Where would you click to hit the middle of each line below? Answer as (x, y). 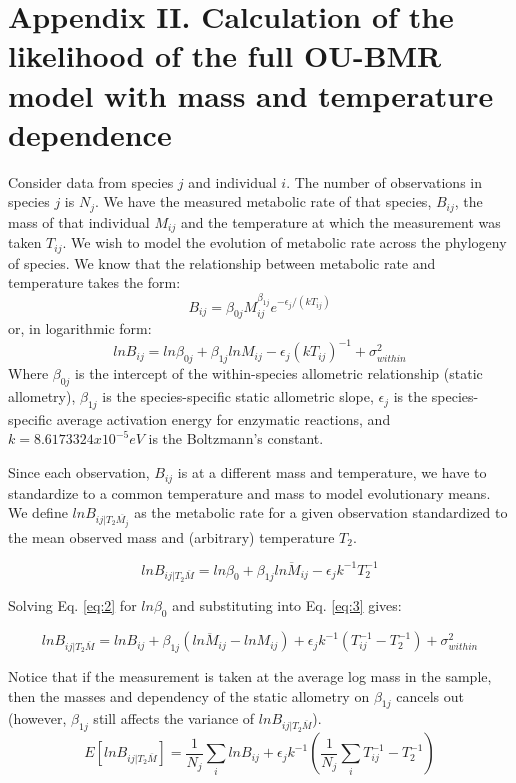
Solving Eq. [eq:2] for (72, 605)
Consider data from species (91, 181)
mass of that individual (79, 221)
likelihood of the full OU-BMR (225, 55)
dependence (90, 133)
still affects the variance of (174, 718)
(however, (37, 718)
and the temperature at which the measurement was (340, 221)
